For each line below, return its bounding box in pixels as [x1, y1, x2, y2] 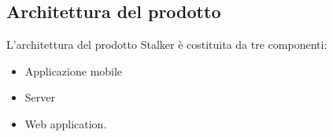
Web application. [24, 115, 107, 131]
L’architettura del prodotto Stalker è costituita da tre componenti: [6, 36, 327, 53]
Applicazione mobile [24, 62, 123, 79]
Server [24, 89, 55, 106]
